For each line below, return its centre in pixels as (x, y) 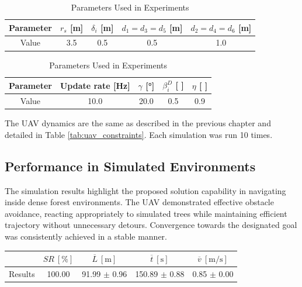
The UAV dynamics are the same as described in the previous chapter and (138, 123)
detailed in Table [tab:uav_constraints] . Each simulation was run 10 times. (139, 134)
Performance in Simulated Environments (130, 166)
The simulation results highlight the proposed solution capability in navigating (145, 190)
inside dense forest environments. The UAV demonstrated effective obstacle (139, 202)
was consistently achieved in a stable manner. (86, 236)
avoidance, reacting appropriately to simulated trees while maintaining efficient (146, 213)
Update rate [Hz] (95, 85)
